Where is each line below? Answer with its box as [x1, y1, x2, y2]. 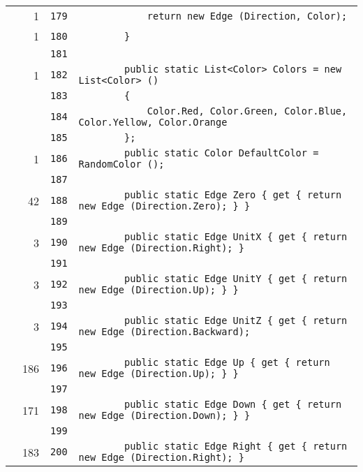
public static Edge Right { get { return [124, 441, 348, 452]
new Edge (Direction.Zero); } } [78, 200, 251, 212]
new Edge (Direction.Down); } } [78, 410, 251, 421]
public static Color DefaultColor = [124, 147, 319, 158]
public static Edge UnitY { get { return [124, 273, 348, 284]
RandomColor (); [78, 158, 165, 170]
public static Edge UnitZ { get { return [124, 315, 348, 326]
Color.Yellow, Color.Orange [78, 117, 228, 128]
